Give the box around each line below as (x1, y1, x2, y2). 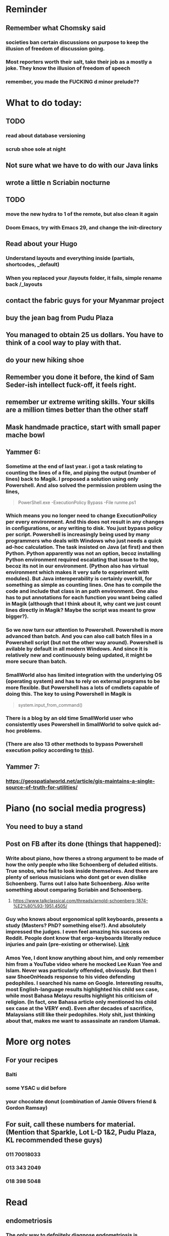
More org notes (6, 1036, 71, 1047)
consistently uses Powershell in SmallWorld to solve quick (6, 721, 151, 728)
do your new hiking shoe (6, 355, 84, 364)
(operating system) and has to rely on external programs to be (6, 678, 160, 685)
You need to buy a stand (6, 823, 83, 831)
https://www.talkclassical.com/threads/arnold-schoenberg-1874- (13, 898, 148, 903)
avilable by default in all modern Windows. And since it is (6, 645, 148, 652)
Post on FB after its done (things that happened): (6, 839, 161, 848)
